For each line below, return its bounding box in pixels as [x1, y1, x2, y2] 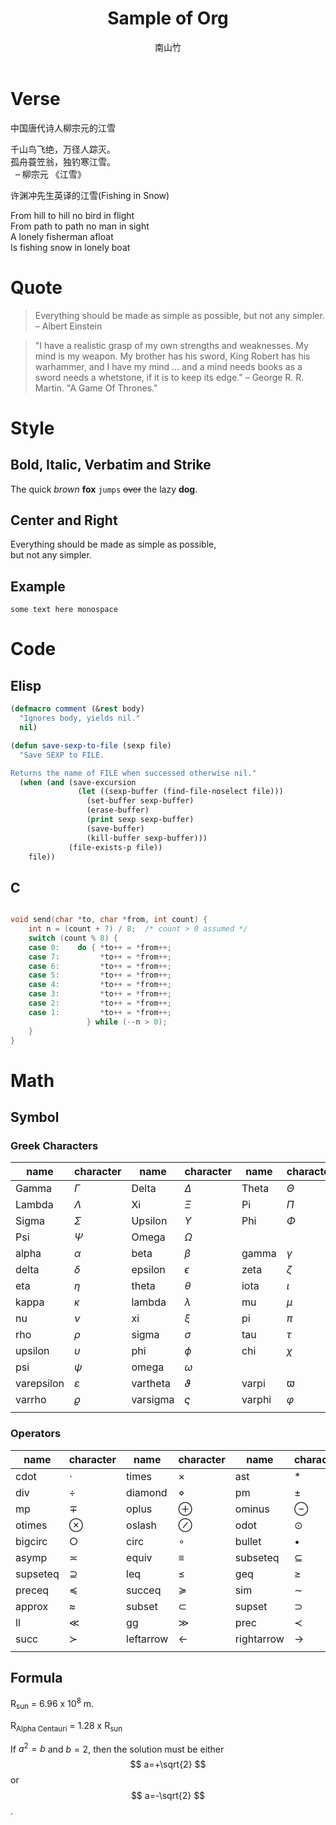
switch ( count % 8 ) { [28, 933, 118, 943]
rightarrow [234, 1632, 285, 1646]
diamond [126, 1485, 168, 1499]
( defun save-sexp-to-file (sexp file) [10, 740, 172, 751]
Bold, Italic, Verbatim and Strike [10, 457, 212, 474]
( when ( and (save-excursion [19, 777, 137, 787]
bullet [234, 1534, 262, 1548]
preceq [15, 1583, 50, 1597]
